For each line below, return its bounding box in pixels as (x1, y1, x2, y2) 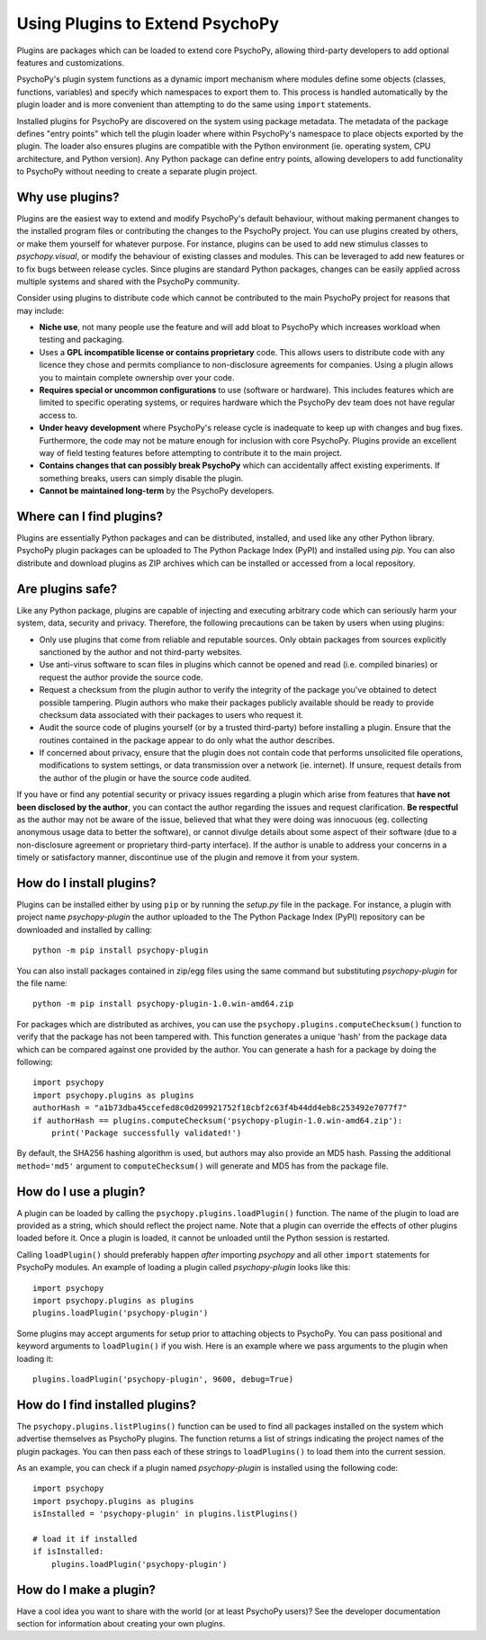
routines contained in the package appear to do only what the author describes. (39, 734, 336, 746)
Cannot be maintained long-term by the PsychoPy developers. (39, 486, 274, 497)
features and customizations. (16, 57, 125, 67)
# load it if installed (32, 1534, 138, 1544)
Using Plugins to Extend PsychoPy (16, 13, 279, 33)
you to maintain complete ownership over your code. (39, 372, 235, 382)
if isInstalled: (32, 1546, 104, 1556)
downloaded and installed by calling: (16, 924, 153, 935)
